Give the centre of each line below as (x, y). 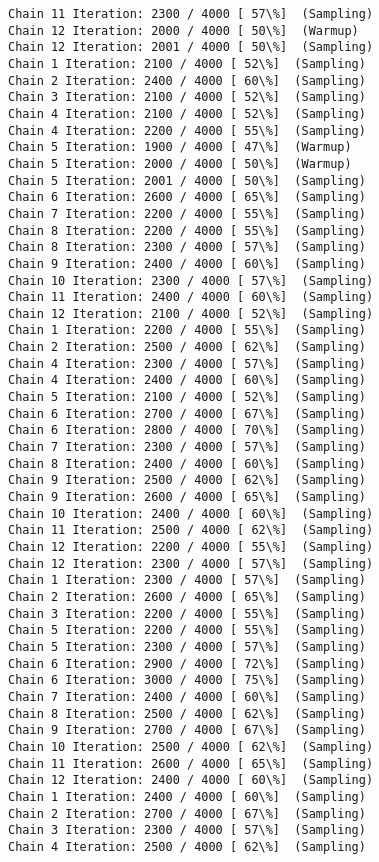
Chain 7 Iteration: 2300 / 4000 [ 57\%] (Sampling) (187, 447)
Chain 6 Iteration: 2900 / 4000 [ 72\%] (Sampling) (187, 663)
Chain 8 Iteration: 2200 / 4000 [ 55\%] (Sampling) (187, 230)
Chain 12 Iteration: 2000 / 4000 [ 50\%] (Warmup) (183, 30)
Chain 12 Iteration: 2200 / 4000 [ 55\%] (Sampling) (191, 547)
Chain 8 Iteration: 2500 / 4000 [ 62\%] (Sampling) (187, 713)
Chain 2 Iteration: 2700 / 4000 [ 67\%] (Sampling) (187, 813)
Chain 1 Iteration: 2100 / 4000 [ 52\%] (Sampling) (187, 63)
